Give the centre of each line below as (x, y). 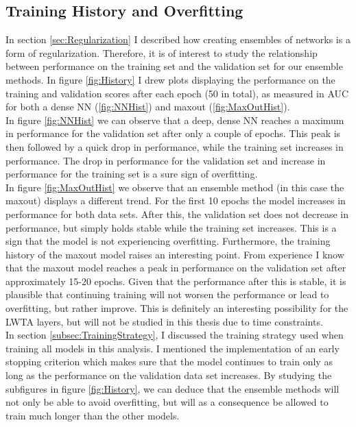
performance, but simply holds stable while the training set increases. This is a (171, 227)
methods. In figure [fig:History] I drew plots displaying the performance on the (170, 79)
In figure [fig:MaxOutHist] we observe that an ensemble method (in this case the (175, 187)
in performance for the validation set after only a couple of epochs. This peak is (173, 133)
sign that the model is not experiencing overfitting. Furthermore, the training (168, 241)
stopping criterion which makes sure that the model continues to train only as (169, 362)
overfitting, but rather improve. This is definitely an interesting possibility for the (177, 308)
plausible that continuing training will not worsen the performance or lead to (167, 294)
